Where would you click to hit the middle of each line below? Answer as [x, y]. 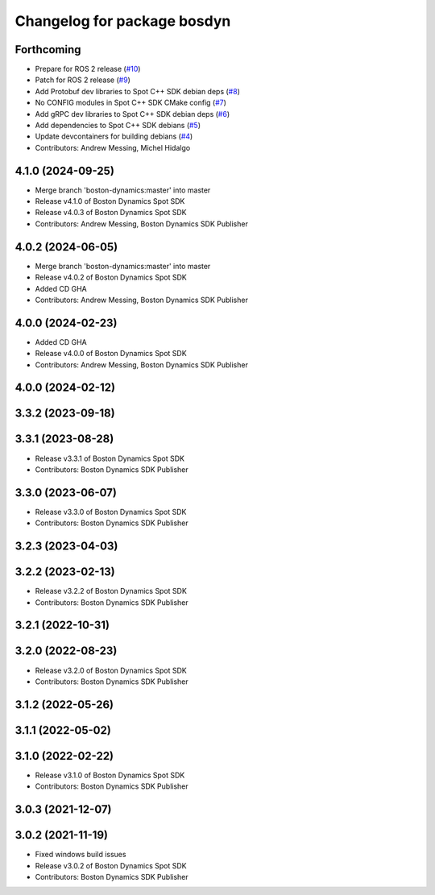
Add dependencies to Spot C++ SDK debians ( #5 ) [118, 126]
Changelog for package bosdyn [123, 21]
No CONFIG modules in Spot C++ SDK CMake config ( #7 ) [131, 103]
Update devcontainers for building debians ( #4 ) [114, 136]
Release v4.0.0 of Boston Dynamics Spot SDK [111, 354]
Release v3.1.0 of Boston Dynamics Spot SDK [110, 775]
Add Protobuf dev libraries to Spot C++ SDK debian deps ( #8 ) [138, 91]
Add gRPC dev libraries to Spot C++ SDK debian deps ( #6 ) [133, 114]
